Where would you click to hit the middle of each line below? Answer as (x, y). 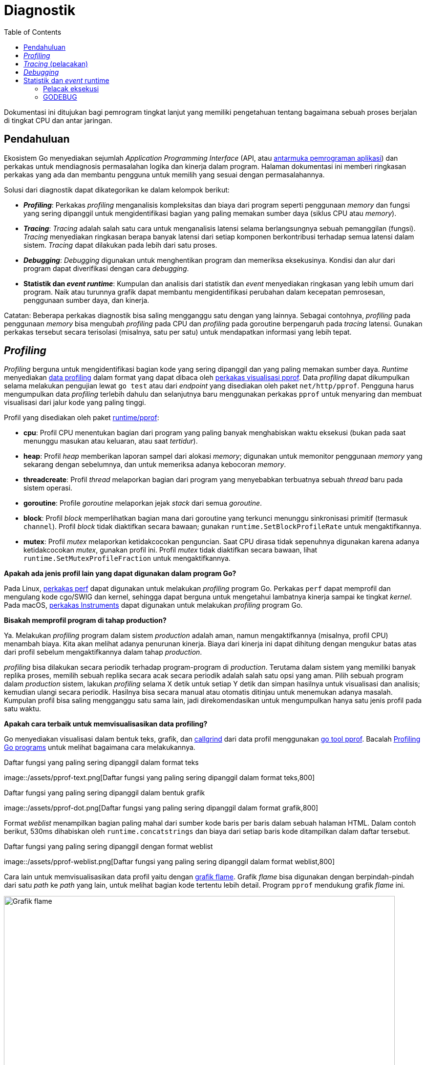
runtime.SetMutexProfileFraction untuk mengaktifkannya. (127, 558)
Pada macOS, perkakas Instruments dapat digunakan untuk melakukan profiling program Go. (153, 605)
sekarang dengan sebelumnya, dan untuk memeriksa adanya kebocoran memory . (155, 465)
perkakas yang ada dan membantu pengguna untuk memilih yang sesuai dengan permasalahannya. (164, 174)
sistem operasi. (48, 488)
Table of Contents (33, 32)
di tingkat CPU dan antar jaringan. (58, 120)
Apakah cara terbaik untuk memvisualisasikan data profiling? (106, 724)
